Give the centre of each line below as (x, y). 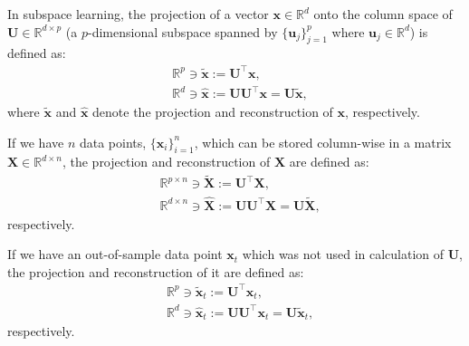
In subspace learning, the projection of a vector (138, 14)
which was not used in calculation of (343, 254)
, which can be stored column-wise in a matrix (323, 142)
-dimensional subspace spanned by (183, 31)
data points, (113, 142)
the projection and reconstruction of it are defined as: (156, 271)
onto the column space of (383, 14)
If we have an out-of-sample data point (115, 254)
